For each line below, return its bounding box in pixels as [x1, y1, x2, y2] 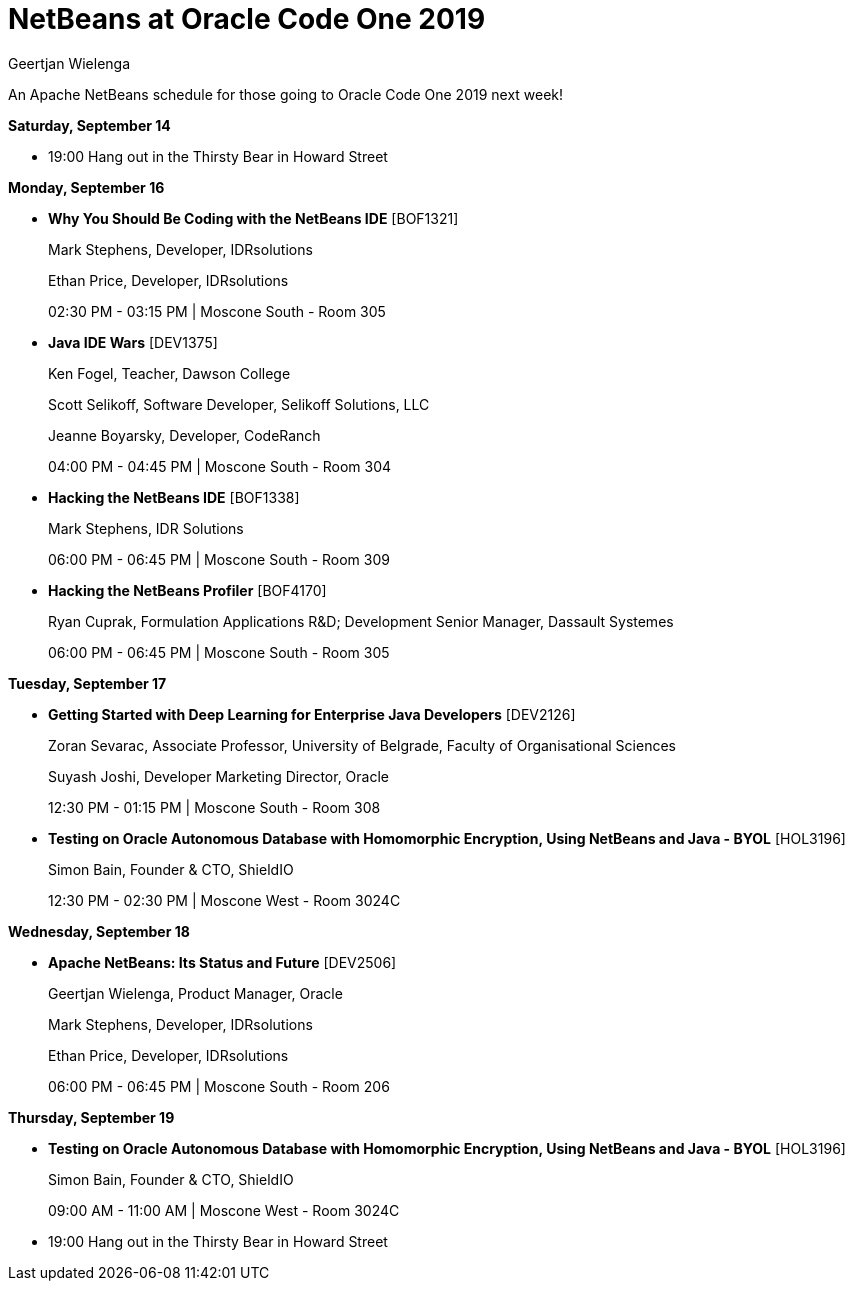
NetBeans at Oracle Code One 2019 [8, 2, 486, 36]
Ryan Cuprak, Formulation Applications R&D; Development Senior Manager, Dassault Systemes [48, 612, 674, 630]
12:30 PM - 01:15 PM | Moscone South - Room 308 [48, 798, 381, 816]
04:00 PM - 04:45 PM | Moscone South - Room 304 [48, 457, 392, 475]
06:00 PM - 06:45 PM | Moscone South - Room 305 [48, 643, 390, 661]
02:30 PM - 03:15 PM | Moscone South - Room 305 [48, 302, 386, 320]
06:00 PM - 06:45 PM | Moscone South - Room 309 [48, 550, 390, 568]
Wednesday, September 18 [8, 922, 190, 940]
